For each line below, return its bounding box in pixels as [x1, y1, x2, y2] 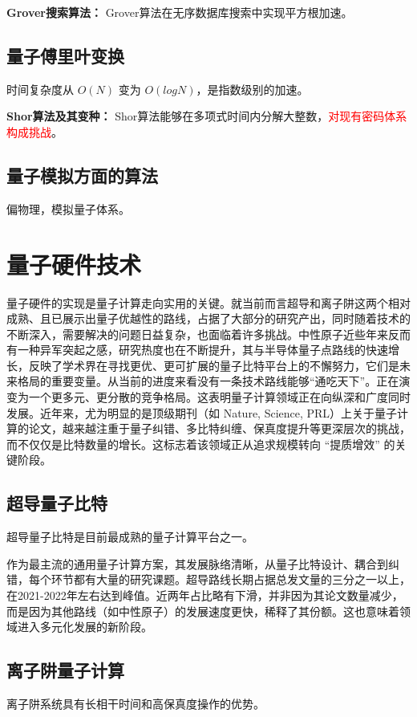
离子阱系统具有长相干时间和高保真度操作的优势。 [6, 695, 265, 711]
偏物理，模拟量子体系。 [6, 200, 130, 217]
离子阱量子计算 [6, 658, 124, 682]
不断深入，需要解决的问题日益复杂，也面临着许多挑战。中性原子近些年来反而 [6, 325, 411, 342]
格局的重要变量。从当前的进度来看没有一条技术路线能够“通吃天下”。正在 [17, 373, 399, 389]
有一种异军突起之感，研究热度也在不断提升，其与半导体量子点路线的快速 [6, 341, 388, 358]
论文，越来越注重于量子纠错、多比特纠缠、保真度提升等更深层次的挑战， [28, 420, 411, 437]
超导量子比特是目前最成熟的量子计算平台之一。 [6, 528, 253, 545]
